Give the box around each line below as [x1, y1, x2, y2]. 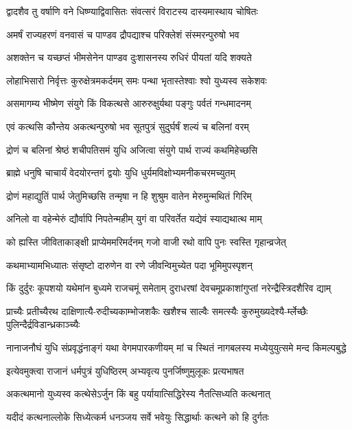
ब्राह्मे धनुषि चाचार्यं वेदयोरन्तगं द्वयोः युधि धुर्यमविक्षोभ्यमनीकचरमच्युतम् [6, 165, 235, 180]
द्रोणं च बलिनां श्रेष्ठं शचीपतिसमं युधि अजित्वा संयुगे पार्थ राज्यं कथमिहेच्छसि [6, 142, 258, 156]
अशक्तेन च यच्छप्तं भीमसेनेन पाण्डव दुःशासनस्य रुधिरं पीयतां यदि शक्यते [6, 50, 252, 65]
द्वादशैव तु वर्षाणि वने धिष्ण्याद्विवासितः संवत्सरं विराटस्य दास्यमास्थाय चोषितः [6, 4, 258, 18]
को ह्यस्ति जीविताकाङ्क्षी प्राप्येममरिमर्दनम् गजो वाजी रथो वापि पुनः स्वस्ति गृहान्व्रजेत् [6, 234, 286, 248]
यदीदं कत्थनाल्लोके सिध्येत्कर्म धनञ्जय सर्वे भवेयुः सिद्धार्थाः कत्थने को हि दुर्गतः [6, 409, 269, 424]
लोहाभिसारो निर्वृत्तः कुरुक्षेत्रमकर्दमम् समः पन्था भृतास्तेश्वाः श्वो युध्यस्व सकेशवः [6, 73, 267, 87]
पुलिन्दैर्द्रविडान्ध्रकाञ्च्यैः [6, 317, 80, 332]
